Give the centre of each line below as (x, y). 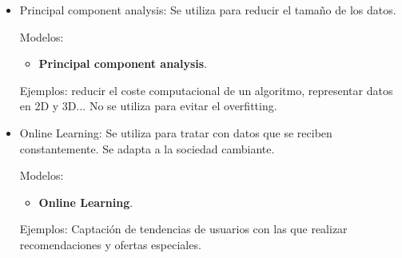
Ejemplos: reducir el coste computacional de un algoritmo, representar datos (206, 90)
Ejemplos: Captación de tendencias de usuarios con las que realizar (183, 229)
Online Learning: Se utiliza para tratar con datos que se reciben (176, 132)
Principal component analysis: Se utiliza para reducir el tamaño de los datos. (208, 10)
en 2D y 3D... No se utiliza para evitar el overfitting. (148, 106)
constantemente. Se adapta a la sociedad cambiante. (147, 148)
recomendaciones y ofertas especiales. (110, 244)
